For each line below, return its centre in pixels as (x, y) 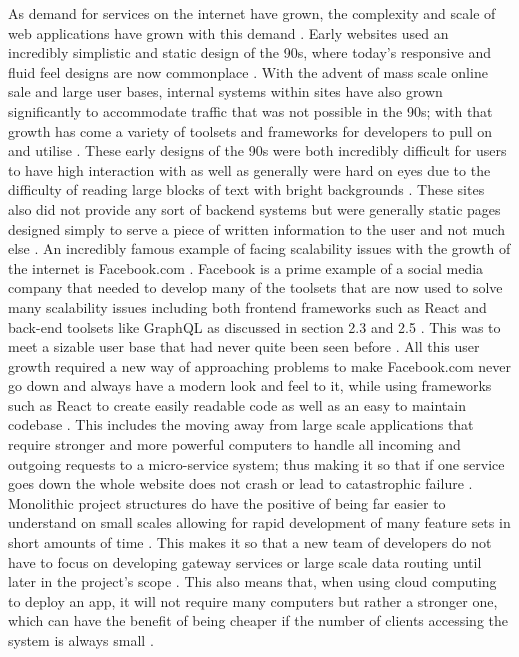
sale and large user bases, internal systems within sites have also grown (225, 91)
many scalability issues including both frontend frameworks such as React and (247, 306)
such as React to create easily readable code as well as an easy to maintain (237, 404)
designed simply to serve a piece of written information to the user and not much (257, 228)
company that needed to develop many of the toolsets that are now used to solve (255, 287)
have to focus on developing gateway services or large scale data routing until (245, 561)
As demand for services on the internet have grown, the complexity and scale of (252, 13)
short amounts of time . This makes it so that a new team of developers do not (250, 542)
